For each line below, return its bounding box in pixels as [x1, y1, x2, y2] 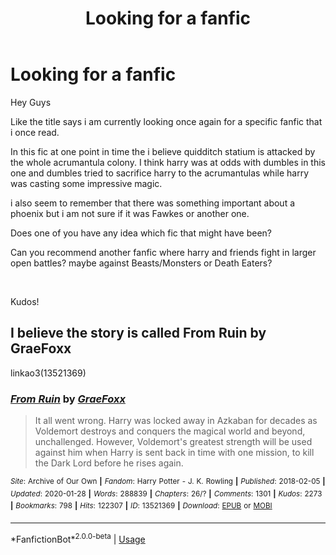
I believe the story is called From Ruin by [10, 325, 267, 342]
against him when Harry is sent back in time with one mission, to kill [34, 447, 315, 459]
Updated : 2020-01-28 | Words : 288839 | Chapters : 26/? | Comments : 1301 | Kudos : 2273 [10, 488, 323, 499]
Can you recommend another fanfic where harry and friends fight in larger [10, 246, 317, 258]
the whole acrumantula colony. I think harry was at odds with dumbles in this [10, 156, 326, 168]
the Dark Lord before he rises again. [34, 457, 184, 469]
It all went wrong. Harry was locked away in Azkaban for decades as [34, 415, 318, 427]
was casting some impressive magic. [10, 177, 163, 189]
